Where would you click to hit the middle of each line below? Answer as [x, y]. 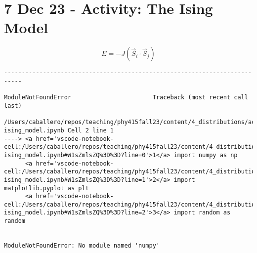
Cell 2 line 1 [90, 130]
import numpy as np [206, 155]
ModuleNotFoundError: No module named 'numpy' [82, 246]
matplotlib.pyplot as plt [46, 188]
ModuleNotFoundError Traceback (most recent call [126, 98]
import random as [202, 213]
